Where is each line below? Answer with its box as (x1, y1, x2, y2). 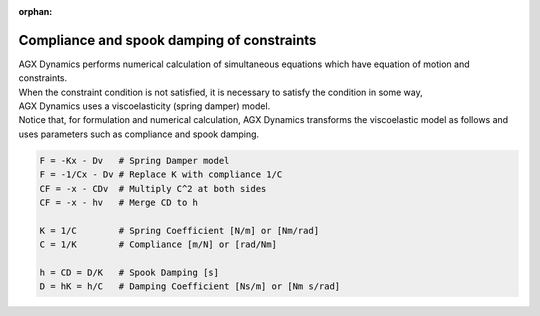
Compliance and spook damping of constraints (18, 31, 317, 49)
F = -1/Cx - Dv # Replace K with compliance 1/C (39, 169, 283, 180)
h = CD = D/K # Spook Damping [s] (39, 266, 220, 278)
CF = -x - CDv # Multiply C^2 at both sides (39, 183, 267, 194)
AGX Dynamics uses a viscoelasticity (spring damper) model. (18, 100, 271, 112)
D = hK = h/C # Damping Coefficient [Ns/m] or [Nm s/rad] (39, 281, 341, 292)
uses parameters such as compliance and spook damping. (18, 128, 260, 140)
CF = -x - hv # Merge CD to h (39, 197, 199, 209)
